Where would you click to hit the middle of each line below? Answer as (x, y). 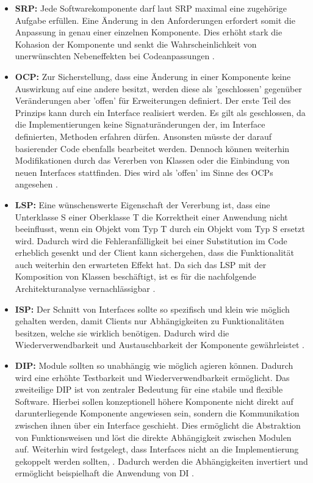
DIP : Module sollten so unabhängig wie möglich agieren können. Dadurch (154, 365)
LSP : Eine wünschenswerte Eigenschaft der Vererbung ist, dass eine (142, 204)
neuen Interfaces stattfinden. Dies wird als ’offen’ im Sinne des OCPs (144, 172)
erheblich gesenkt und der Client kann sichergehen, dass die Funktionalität (155, 252)
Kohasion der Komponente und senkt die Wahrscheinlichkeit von (136, 44)
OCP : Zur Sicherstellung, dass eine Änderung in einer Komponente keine (153, 76)
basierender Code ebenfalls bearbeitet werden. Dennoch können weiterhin (152, 148)
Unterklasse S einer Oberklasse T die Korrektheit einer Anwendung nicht (151, 216)
